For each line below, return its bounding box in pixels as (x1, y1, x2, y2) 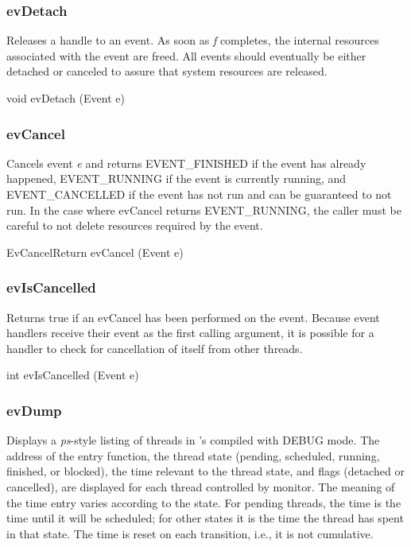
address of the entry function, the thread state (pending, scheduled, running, (6, 447, 380, 464)
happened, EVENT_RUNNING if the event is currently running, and (6, 170, 347, 187)
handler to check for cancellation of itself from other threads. (6, 339, 303, 356)
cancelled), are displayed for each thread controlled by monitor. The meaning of (6, 478, 395, 495)
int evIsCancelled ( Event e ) (6, 367, 139, 383)
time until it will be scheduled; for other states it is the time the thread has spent (6, 510, 404, 526)
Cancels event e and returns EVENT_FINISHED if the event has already (6, 154, 366, 171)
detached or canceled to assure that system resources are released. (6, 63, 328, 80)
